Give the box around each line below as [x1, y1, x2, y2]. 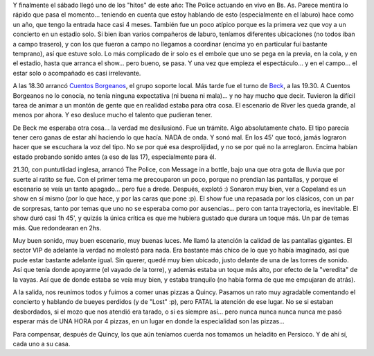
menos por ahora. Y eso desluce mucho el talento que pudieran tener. [12, 111, 213, 119]
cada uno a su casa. [12, 339, 71, 348]
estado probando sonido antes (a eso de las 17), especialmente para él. [12, 153, 217, 161]
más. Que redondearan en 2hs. [12, 223, 102, 232]
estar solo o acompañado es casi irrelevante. [12, 69, 141, 77]
